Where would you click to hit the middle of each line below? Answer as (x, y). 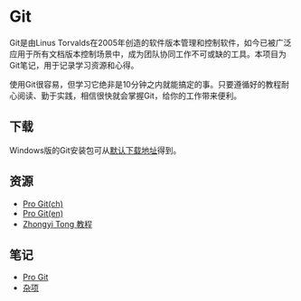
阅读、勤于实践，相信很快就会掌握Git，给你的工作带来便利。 (129, 96)
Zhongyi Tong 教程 (57, 223)
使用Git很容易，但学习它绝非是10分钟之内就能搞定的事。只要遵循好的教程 (146, 84)
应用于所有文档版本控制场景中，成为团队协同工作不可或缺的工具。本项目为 (148, 54)
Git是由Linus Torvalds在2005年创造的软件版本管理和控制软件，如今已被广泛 (150, 42)
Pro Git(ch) (42, 204)
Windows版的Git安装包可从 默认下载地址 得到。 (95, 150)
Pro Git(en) (43, 213)
